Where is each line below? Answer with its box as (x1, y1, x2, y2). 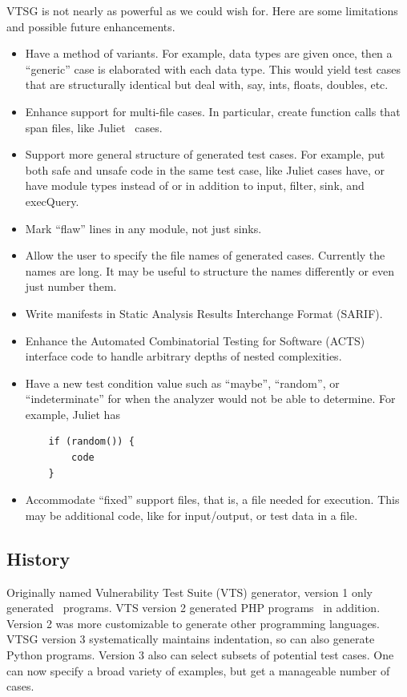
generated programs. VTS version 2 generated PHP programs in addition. (6, 599, 381, 616)
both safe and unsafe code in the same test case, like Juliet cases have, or (25, 161, 385, 178)
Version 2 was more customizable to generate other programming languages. (6, 614, 381, 631)
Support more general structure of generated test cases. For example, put (25, 146, 385, 163)
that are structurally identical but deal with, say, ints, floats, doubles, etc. (25, 76, 389, 93)
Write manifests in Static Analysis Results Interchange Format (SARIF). (25, 304, 383, 321)
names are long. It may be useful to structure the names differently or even (25, 262, 394, 279)
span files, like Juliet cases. (25, 119, 163, 135)
